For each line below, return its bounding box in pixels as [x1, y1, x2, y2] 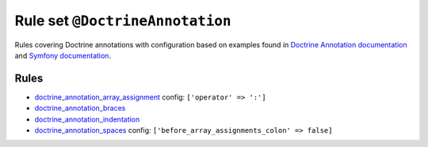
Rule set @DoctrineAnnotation [14, 12, 231, 29]
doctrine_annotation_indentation [34, 115, 140, 124]
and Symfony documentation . [14, 51, 111, 60]
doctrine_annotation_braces [34, 104, 126, 113]
